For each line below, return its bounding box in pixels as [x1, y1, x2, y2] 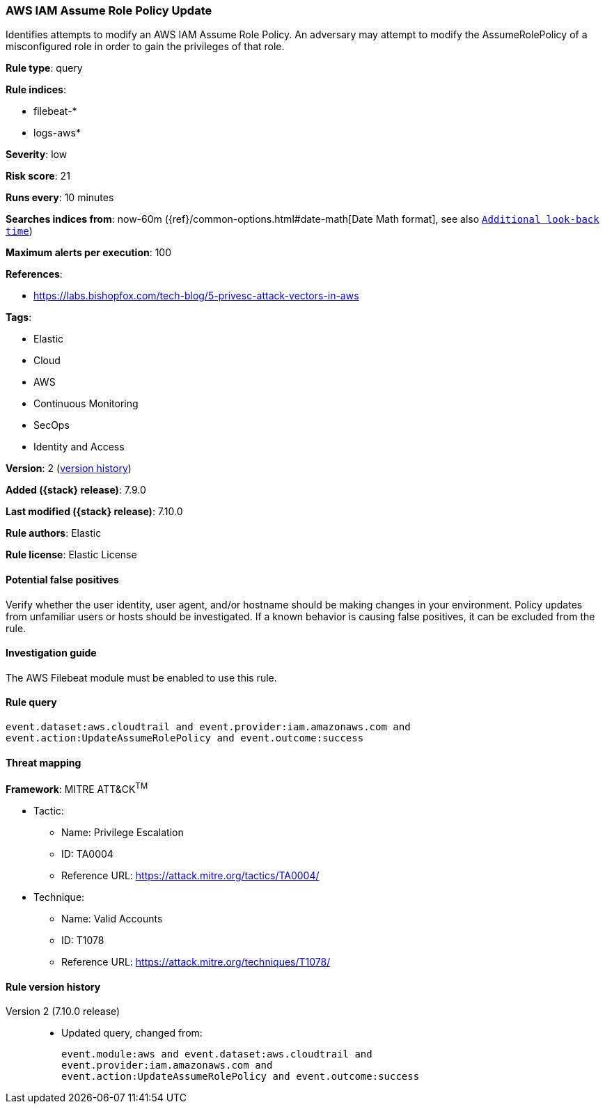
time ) [6, 225, 33, 237]
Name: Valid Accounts [61, 912, 163, 925]
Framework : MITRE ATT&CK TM [6, 781, 148, 795]
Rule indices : [6, 84, 66, 96]
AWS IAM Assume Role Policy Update [6, 3, 212, 17]
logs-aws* [33, 127, 81, 139]
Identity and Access [33, 441, 125, 453]
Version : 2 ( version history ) [6, 462, 132, 475]
